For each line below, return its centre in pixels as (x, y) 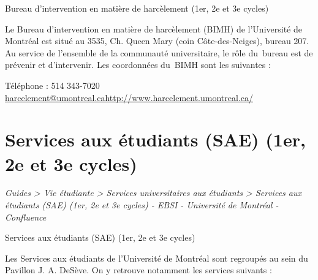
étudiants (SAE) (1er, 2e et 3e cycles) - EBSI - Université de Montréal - (142, 205)
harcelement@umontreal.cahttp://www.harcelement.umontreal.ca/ (129, 97)
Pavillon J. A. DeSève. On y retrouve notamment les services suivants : (138, 270)
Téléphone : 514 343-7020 (52, 85)
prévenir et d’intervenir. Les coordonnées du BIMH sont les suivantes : (138, 65)
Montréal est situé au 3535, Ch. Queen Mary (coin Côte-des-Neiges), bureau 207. (157, 41)
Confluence (26, 217)
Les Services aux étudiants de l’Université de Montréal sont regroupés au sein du (157, 258)
